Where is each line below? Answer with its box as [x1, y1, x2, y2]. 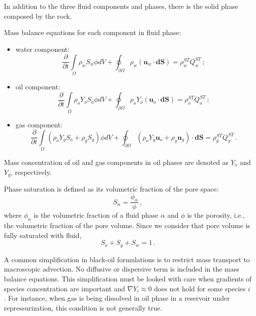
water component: [15, 43, 70, 54]
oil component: [15, 81, 61, 92]
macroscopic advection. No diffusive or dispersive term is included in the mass [4, 264, 239, 274]
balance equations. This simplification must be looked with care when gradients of [4, 274, 252, 284]
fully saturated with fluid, [4, 230, 82, 240]
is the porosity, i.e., [187, 210, 245, 220]
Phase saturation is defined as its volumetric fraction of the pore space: [4, 184, 219, 194]
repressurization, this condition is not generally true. [4, 302, 162, 313]
